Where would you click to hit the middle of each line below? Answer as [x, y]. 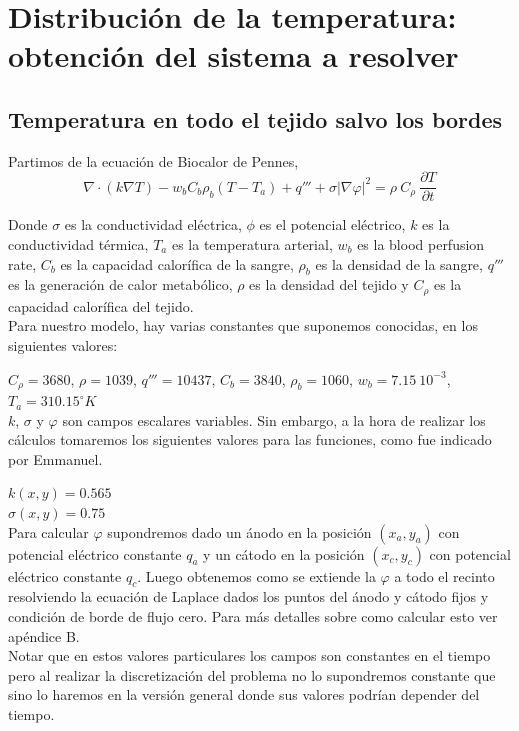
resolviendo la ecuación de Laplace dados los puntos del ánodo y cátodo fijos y [248, 596]
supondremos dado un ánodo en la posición [239, 531]
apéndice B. [44, 635]
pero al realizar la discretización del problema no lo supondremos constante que [252, 674]
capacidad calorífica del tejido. [101, 305]
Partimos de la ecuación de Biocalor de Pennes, [153, 160]
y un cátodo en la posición [284, 553]
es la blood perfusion [421, 244]
